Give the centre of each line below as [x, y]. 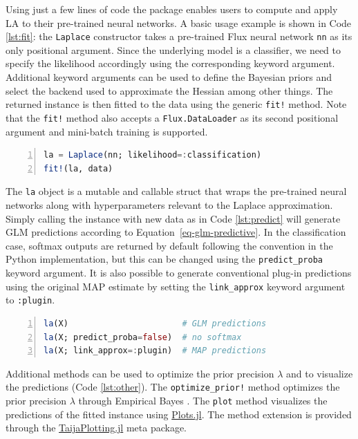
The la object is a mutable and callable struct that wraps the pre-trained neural [176, 191]
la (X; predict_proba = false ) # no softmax [143, 337]
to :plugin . [30, 300]
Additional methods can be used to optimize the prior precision [140, 373]
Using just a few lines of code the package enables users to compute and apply [172, 9]
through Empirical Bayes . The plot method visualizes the [203, 400]
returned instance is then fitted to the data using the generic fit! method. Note [176, 104]
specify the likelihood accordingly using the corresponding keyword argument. [170, 63]
